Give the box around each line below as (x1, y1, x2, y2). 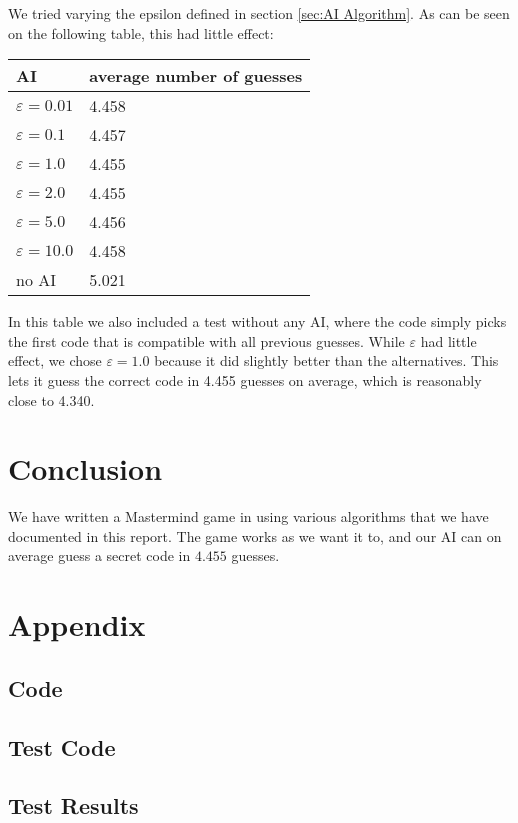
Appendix (8, 604, 146, 645)
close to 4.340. (8, 389, 95, 410)
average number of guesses (89, 64, 303, 88)
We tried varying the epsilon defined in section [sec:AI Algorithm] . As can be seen (8, 3, 510, 23)
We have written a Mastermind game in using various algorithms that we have (8, 506, 489, 527)
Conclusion (8, 448, 163, 489)
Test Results (8, 790, 139, 821)
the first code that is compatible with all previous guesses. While (8, 330, 405, 351)
